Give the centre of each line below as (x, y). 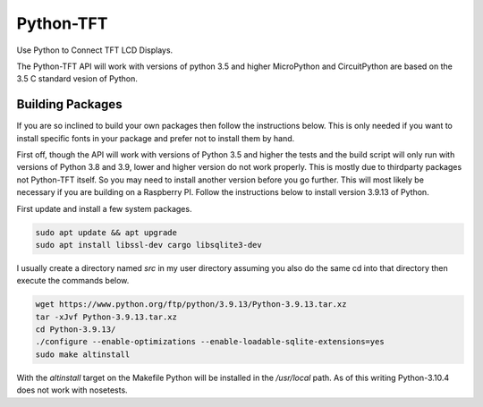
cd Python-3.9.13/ (76, 330)
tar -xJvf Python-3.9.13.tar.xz (106, 317)
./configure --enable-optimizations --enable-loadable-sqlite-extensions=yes (210, 342)
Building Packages (69, 104)
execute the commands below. (73, 281)
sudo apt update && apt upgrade (106, 232)
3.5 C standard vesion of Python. (77, 79)
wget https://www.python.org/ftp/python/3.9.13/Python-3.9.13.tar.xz (191, 305)
